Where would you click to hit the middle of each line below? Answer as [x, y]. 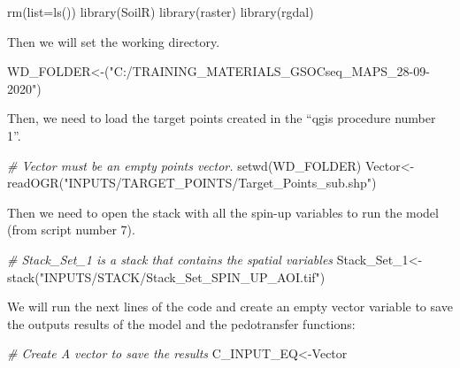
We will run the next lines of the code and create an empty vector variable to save [230, 307]
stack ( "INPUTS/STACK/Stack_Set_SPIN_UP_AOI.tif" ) [166, 276]
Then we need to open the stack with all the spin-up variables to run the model [223, 212]
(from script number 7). [71, 230]
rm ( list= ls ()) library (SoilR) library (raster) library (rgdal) [161, 11]
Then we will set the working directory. [114, 41]
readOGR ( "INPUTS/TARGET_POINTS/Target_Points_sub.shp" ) [192, 183]
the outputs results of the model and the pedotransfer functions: [181, 323]
